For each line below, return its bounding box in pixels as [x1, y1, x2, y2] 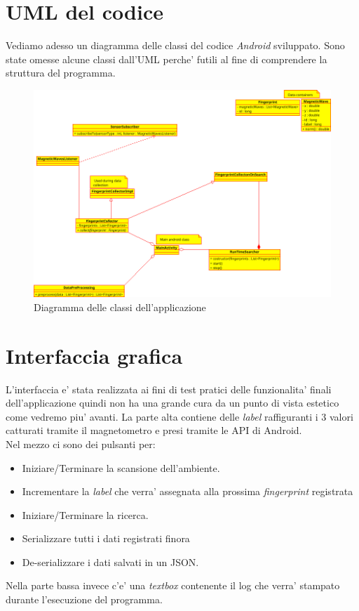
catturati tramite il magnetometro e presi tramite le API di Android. [6, 423, 302, 438]
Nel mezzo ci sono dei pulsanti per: [6, 436, 156, 451]
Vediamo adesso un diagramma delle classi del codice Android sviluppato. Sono [6, 38, 345, 53]
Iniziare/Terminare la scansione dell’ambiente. [22, 460, 220, 475]
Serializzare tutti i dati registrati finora [22, 531, 190, 546]
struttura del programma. [6, 65, 116, 80]
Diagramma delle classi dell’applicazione [34, 299, 206, 314]
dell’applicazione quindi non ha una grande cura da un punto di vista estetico [6, 395, 339, 410]
